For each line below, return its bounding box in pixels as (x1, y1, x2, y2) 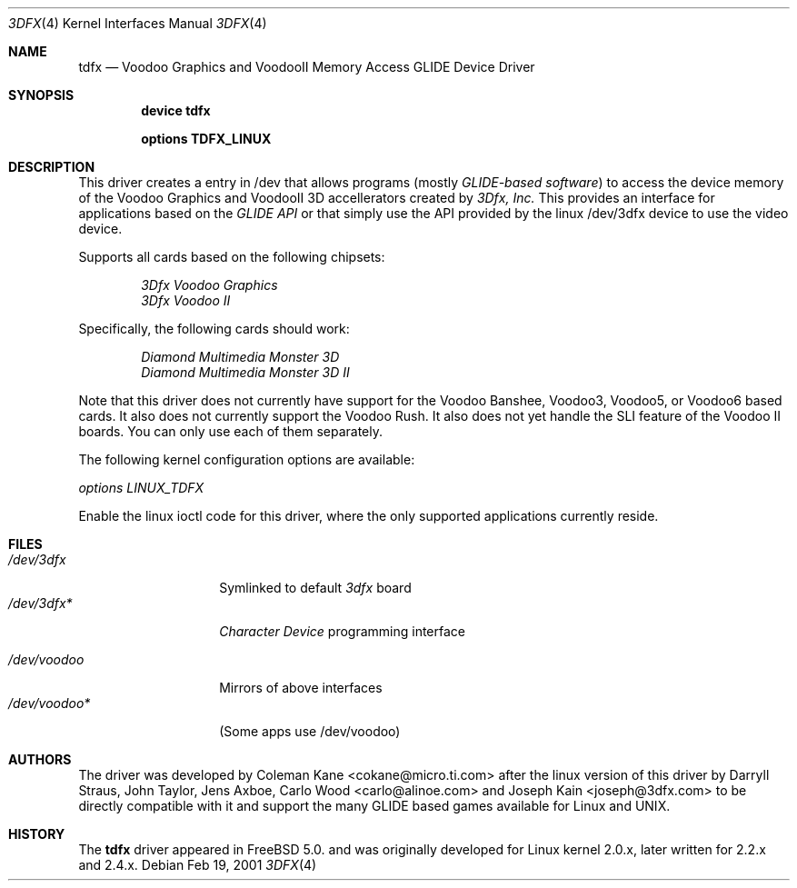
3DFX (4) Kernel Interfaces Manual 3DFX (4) (8, 15, 267, 31)
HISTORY (8, 826, 65, 842)
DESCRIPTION (8, 159, 95, 175)
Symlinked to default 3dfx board (219, 580, 412, 595)
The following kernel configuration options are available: (78, 452, 415, 467)
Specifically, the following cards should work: (78, 321, 350, 336)
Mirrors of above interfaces (219, 680, 383, 695)
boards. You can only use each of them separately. (78, 424, 383, 439)
